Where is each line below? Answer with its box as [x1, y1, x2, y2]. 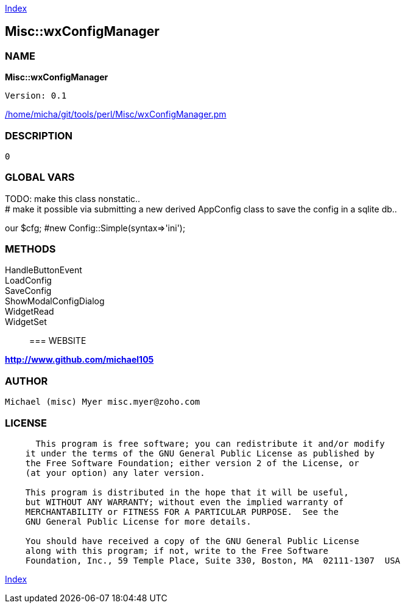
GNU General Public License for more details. [25, 516, 252, 526]
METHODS [5, 243, 56, 256]
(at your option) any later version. [25, 467, 205, 478]
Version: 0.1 [5, 91, 67, 101]
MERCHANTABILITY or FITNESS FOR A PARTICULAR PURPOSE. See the [25, 506, 339, 517]
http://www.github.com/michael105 [5, 354, 154, 365]
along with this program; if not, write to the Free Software [25, 545, 329, 556]
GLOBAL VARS [5, 171, 75, 184]
